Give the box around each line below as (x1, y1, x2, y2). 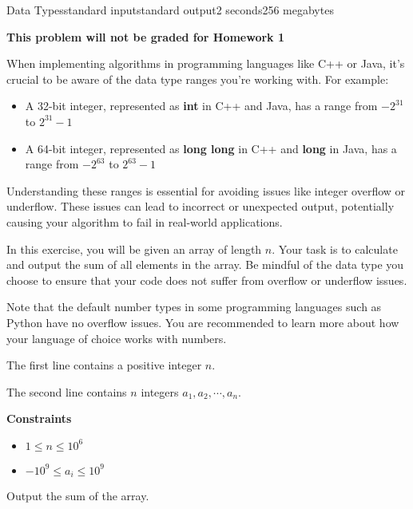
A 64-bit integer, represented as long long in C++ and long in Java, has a (25, 140, 397, 156)
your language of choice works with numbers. (6, 329, 227, 346)
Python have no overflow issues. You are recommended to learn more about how (6, 314, 399, 330)
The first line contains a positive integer (6, 357, 202, 373)
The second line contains (6, 383, 127, 400)
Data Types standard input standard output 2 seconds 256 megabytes (6, 2, 334, 18)
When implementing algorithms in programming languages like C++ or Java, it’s (6, 55, 405, 72)
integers (141, 383, 179, 400)
